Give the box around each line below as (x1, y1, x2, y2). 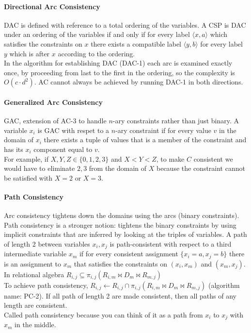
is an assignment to (4, 258, 62, 268)
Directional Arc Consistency (4, 1, 100, 11)
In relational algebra (4, 269, 64, 279)
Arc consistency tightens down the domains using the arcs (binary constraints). (4, 210, 239, 220)
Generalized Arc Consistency (4, 97, 103, 107)
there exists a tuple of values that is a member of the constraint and (44, 134, 247, 145)
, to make (156, 153, 185, 164)
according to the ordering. (58, 48, 135, 58)
